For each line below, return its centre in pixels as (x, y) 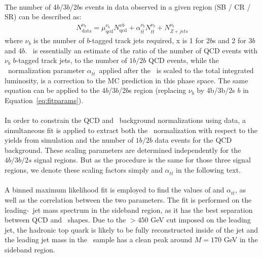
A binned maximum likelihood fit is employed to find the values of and (115, 190)
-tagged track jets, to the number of (71, 60)
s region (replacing (158, 90)
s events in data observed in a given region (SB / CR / (165, 6)
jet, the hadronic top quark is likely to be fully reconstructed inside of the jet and (132, 229)
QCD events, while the (184, 60)
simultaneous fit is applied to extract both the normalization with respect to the (131, 130)
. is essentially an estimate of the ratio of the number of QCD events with (141, 50)
